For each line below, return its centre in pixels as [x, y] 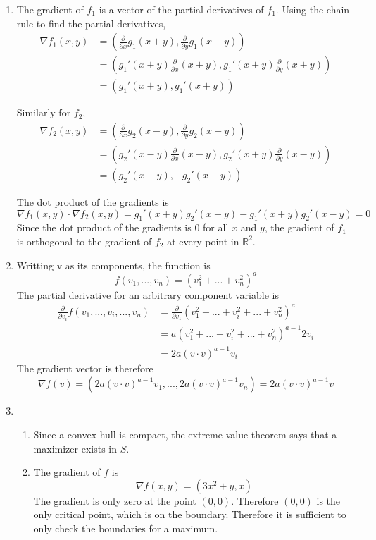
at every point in [203, 241]
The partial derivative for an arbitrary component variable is [148, 294]
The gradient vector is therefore [85, 368]
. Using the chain [313, 9]
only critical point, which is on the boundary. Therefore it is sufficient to [190, 514]
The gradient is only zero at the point [115, 500]
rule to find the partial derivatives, [91, 23]
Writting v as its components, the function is [113, 265]
